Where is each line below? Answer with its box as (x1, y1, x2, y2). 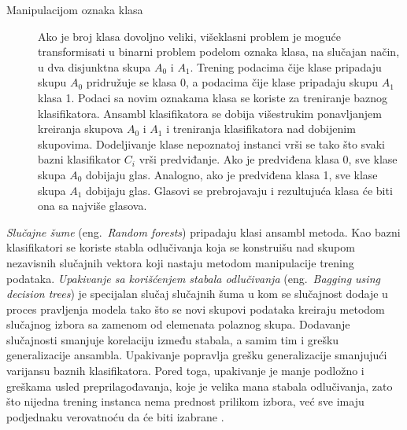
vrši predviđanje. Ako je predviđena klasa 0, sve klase (139, 151, 398, 167)
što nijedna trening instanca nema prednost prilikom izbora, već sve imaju (6, 393, 364, 410)
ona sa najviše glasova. (38, 197, 147, 214)
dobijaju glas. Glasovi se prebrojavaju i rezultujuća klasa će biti (85, 182, 393, 198)
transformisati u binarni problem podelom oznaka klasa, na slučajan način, (38, 43, 400, 60)
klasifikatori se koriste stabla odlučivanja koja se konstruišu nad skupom (6, 239, 355, 255)
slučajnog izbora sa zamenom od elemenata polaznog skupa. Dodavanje (6, 316, 350, 333)
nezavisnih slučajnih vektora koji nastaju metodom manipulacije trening (6, 254, 354, 270)
